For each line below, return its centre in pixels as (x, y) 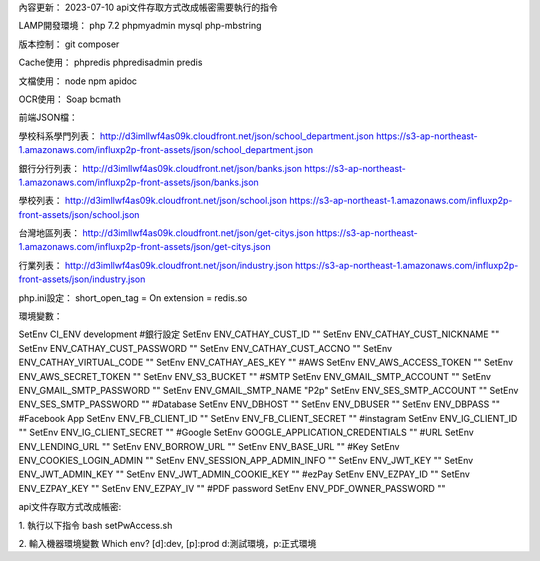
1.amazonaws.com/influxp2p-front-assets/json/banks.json (138, 182)
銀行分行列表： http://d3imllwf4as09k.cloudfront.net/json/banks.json (160, 168)
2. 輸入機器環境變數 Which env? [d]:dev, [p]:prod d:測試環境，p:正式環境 (167, 543)
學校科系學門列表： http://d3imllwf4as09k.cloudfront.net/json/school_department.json (196, 136)
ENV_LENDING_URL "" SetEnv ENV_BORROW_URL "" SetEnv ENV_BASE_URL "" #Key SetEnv (209, 446)
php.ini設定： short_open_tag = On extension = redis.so (133, 297)
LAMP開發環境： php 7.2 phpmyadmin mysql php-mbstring (140, 26)
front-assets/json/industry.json (82, 279)
